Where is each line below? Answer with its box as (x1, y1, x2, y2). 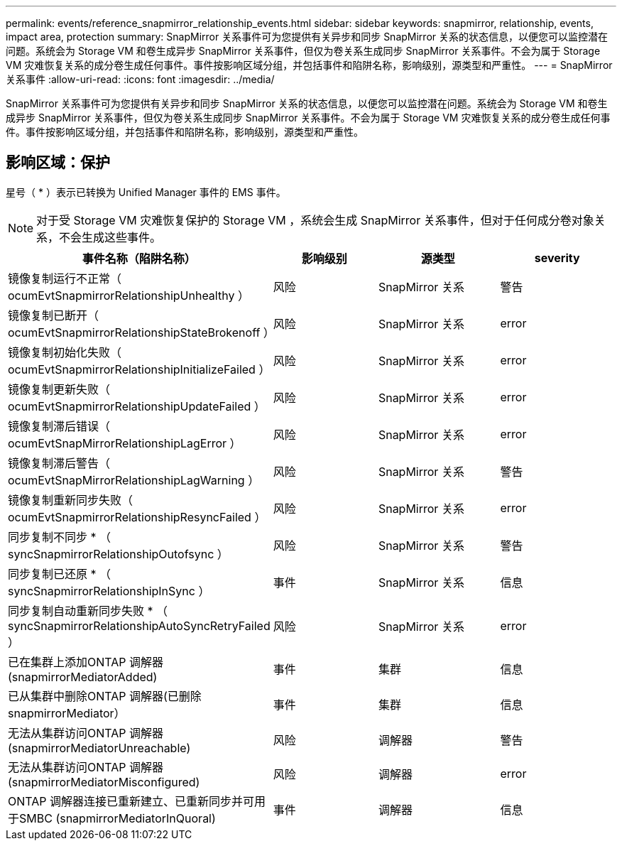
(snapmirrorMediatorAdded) (8, 669, 158, 684)
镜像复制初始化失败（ (8, 345, 122, 359)
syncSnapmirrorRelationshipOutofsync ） (8, 546, 229, 561)
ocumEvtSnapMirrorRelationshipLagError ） (8, 435, 241, 450)
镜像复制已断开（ (8, 308, 99, 322)
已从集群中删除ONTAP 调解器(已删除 (8, 688, 202, 703)
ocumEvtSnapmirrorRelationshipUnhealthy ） (8, 288, 249, 303)
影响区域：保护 (6, 153, 110, 172)
